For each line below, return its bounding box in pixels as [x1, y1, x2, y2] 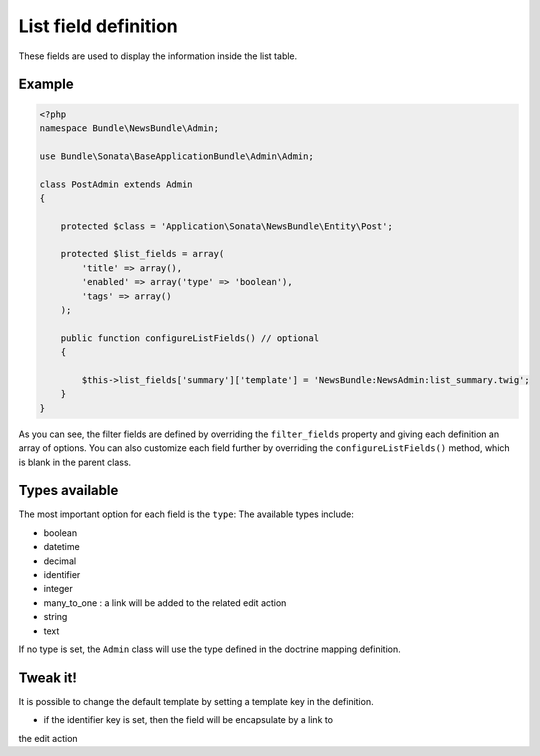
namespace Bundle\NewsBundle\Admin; [39, 122, 220, 134]
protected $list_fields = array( [60, 248, 225, 260]
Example [18, 76, 74, 93]
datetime [43, 541, 80, 553]
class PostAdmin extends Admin [39, 178, 194, 190]
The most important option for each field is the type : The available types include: [18, 508, 355, 520]
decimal [43, 555, 77, 567]
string [43, 611, 68, 623]
